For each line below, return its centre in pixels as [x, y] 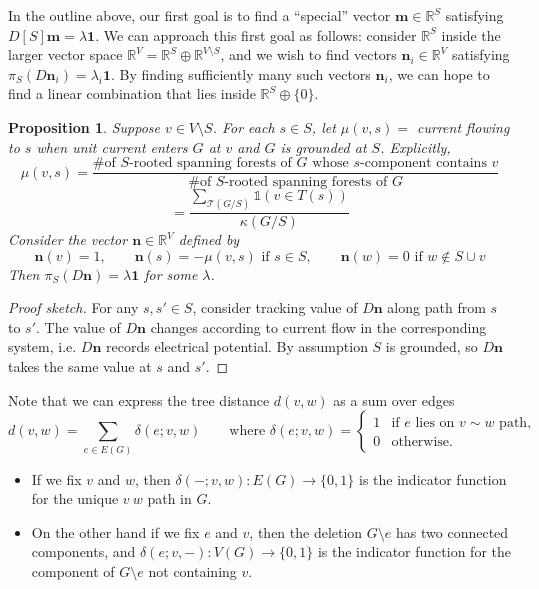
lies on [435, 423]
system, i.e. [42, 346]
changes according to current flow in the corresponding [318, 326]
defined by [209, 239]
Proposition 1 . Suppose [84, 126]
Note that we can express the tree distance [139, 399]
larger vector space [65, 54]
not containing [192, 570]
